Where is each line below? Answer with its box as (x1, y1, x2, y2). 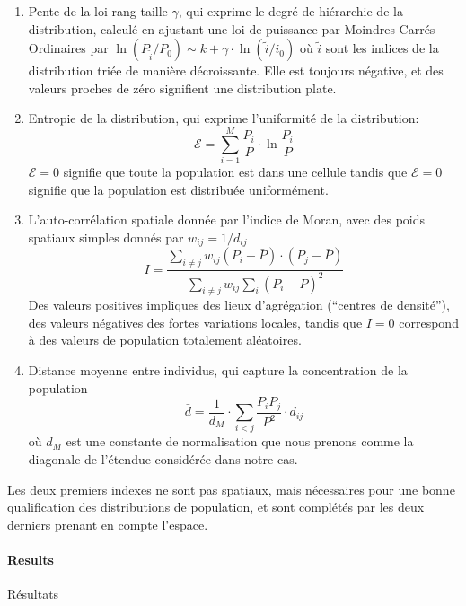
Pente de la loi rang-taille (28, 2, 168, 20)
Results (7, 550, 54, 569)
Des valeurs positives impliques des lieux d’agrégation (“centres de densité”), (28, 295, 450, 314)
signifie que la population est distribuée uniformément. (28, 180, 329, 198)
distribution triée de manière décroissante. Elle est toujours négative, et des (28, 61, 444, 80)
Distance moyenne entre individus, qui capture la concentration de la (28, 361, 408, 380)
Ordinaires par (28, 39, 109, 57)
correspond (399, 312, 459, 331)
